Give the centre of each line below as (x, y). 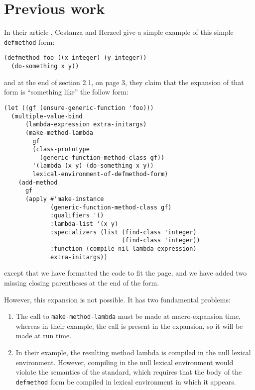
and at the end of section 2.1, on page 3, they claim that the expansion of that (124, 82)
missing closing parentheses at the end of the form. (82, 282)
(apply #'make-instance (64, 199)
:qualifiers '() (77, 216)
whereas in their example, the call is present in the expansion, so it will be (129, 326)
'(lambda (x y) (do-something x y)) (93, 166)
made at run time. (44, 336)
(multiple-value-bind (47, 116)
